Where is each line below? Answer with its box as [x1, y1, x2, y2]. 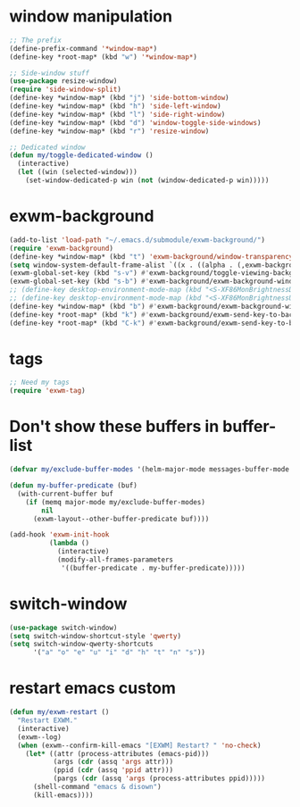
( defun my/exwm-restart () [9, 708, 110, 717]
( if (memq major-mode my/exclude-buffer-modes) [25, 497, 205, 506]
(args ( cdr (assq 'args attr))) [53, 757, 174, 767]
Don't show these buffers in [9, 417, 220, 437]
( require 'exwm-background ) [9, 244, 114, 253]
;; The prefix [9, 36, 62, 45]
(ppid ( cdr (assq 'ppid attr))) [53, 766, 174, 775]
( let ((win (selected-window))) [17, 168, 138, 177]
